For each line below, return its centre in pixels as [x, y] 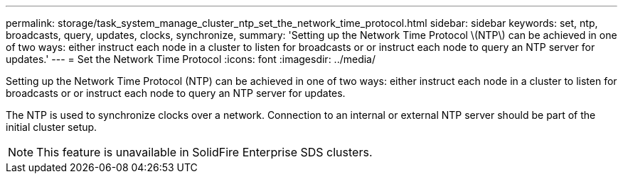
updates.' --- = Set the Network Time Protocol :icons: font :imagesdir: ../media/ [191, 59]
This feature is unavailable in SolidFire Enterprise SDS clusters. [204, 152]
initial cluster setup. [52, 127]
